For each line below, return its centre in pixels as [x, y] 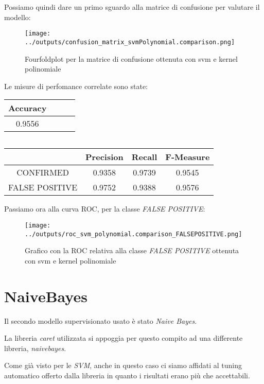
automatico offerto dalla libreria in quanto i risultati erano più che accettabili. [127, 375]
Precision [104, 157]
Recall [144, 157]
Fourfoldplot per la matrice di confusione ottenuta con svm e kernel [131, 58]
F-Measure [188, 157]
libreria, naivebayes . [35, 348]
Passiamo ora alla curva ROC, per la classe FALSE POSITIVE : [105, 209]
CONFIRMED [43, 172]
